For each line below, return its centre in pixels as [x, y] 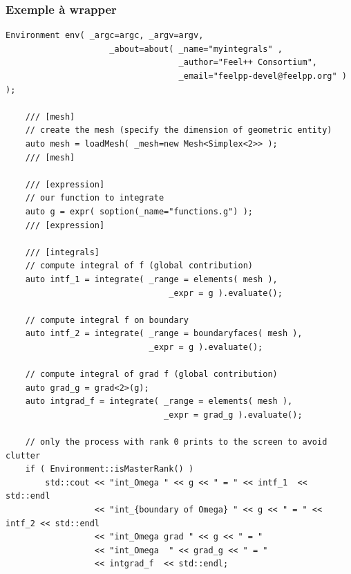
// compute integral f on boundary [107, 320]
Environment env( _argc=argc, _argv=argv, [105, 36]
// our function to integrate [95, 198]
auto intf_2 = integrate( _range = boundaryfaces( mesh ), [164, 334]
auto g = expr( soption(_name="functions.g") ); [139, 211]
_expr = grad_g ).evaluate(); [233, 415]
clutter [23, 455]
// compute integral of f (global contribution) [139, 266]
